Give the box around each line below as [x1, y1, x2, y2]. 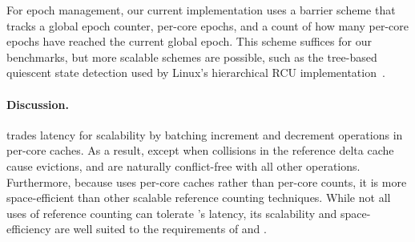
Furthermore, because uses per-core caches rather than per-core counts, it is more [6, 173, 407, 190]
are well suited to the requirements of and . [54, 220, 267, 237]
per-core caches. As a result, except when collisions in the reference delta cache [6, 142, 394, 159]
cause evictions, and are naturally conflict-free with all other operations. [6, 157, 361, 174]
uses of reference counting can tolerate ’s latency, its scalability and [6, 204, 337, 221]
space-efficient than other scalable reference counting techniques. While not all [6, 189, 391, 206]
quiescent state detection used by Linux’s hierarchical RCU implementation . [6, 64, 385, 81]
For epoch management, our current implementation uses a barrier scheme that [6, 2, 396, 18]
